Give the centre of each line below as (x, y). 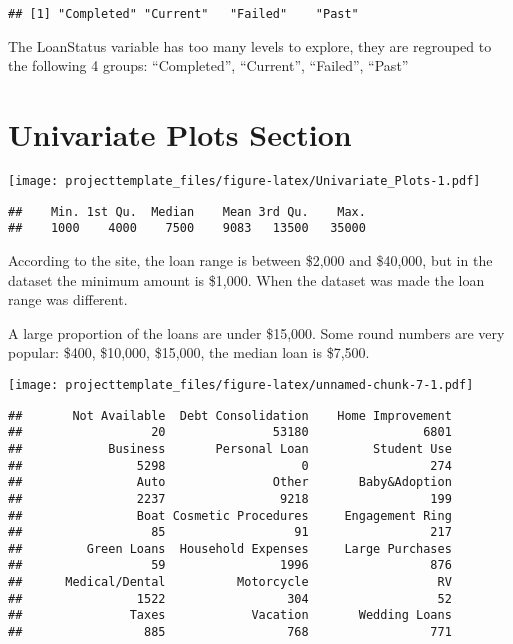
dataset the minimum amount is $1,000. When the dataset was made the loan (246, 279)
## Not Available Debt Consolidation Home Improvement (230, 415)
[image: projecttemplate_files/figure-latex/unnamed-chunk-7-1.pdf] (241, 384)
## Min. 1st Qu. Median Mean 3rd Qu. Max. (187, 211)
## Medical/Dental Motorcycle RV (230, 582)
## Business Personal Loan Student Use (230, 448)
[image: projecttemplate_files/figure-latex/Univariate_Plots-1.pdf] (244, 180)
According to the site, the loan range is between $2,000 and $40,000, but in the (250, 259)
